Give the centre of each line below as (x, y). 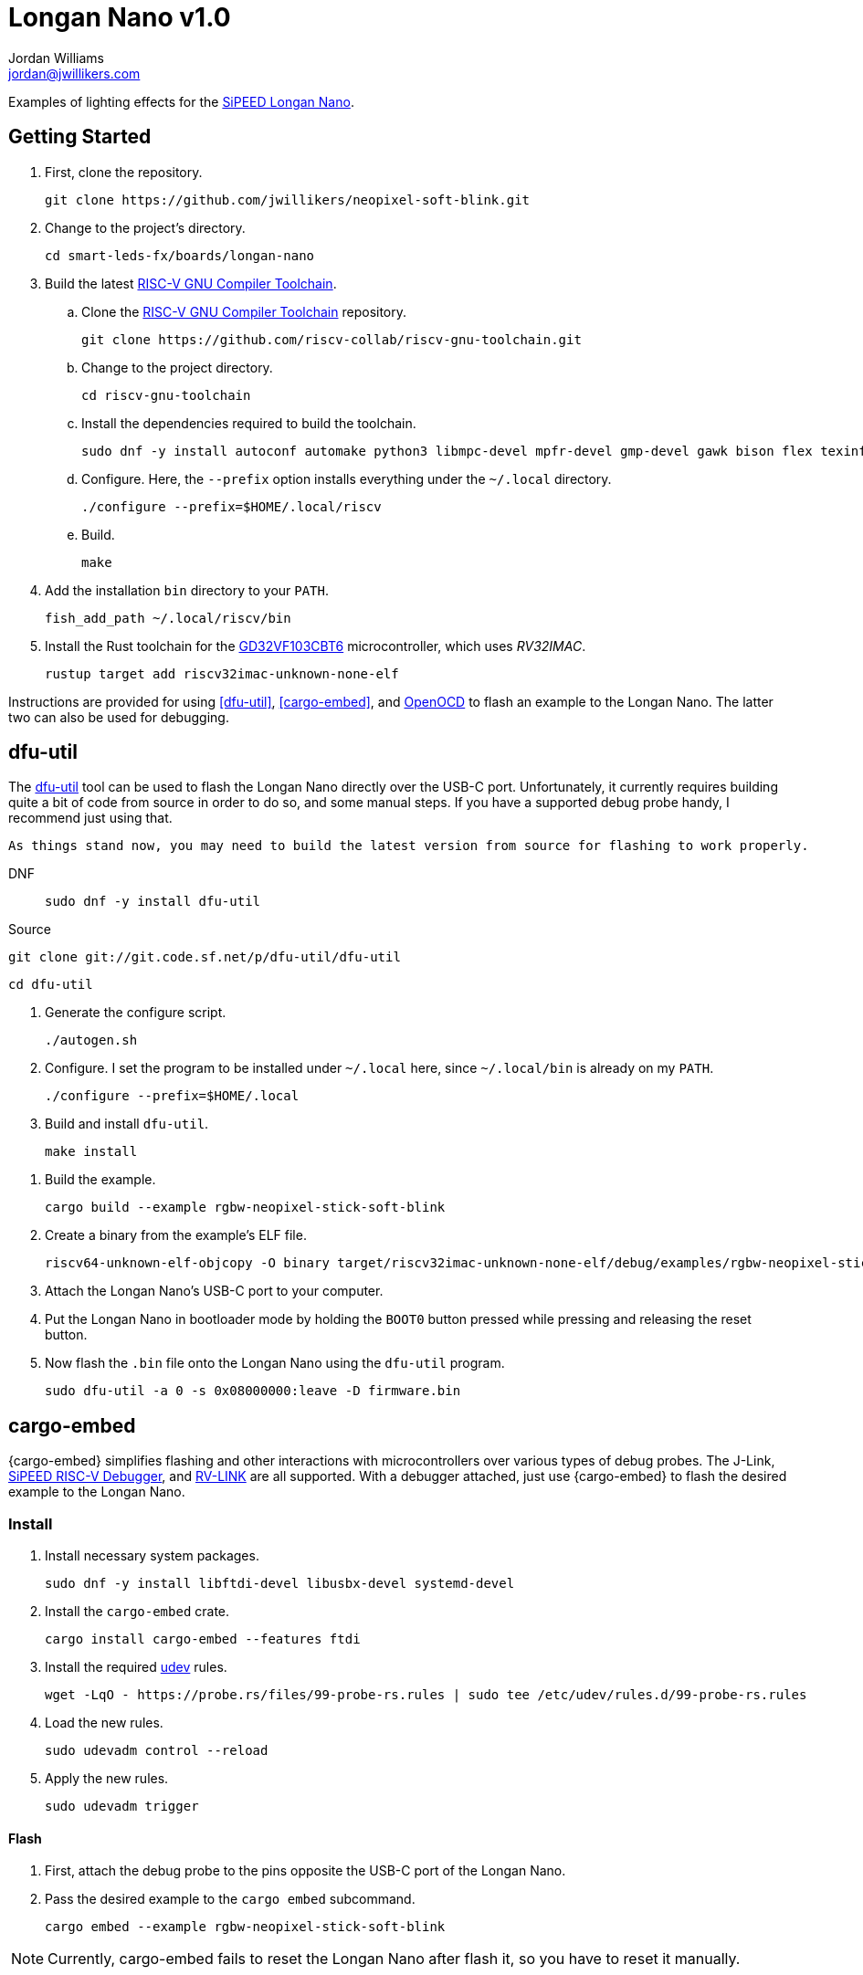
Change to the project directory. (177, 367)
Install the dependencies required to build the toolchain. (249, 423)
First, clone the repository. (124, 172)
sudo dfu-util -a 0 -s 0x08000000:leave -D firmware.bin (253, 1391)
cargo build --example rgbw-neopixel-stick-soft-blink (245, 1208)
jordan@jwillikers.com (74, 73)
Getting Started (80, 137)
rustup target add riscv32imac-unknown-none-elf (222, 673)
